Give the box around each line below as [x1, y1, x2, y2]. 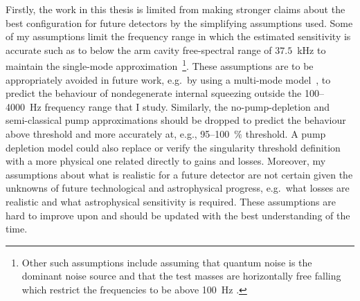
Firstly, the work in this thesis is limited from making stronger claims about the [6, 2, 345, 16]
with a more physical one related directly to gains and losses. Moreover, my [6, 154, 326, 168]
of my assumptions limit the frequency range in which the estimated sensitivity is [6, 29, 351, 44]
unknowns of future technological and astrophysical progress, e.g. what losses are [6, 181, 350, 195]
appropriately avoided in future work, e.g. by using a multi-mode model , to [6, 72, 331, 86]
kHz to [297, 42, 326, 57]
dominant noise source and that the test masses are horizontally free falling [21, 268, 341, 283]
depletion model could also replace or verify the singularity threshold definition [6, 140, 341, 154]
